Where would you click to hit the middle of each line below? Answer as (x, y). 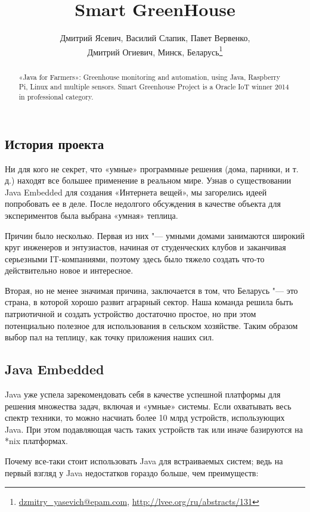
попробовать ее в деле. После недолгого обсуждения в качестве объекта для (143, 204)
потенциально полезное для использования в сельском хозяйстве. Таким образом (151, 325)
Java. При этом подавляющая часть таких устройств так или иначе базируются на (154, 429)
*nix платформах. (36, 441)
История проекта (55, 143)
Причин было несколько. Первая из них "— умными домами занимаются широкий (155, 235)
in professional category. (56, 97)
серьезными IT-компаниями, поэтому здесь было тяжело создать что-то (135, 258)
